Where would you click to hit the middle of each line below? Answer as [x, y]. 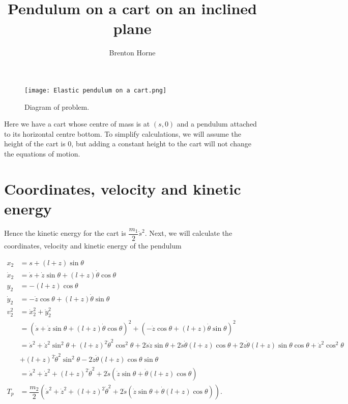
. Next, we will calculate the [188, 233]
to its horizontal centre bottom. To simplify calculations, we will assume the [123, 133]
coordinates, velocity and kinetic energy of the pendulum [93, 245]
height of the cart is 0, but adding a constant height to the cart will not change [128, 144]
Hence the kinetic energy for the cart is [65, 233]
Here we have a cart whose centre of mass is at [77, 124]
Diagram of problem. [57, 106]
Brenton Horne [132, 53]
